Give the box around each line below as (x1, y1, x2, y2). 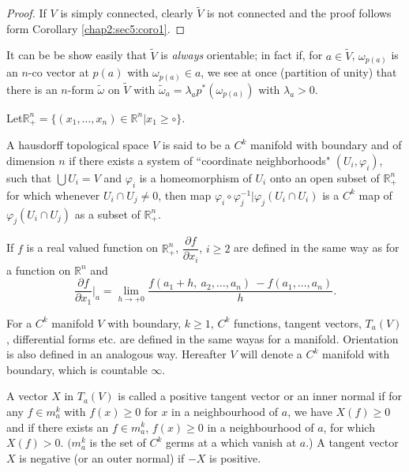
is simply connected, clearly (60, 5, 193, 21)
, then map (158, 186, 212, 203)
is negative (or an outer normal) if (19, 449, 185, 466)
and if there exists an (6, 418, 109, 435)
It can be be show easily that (6, 47, 147, 63)
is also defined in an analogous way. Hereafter (6, 346, 227, 362)
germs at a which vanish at (166, 434, 297, 451)
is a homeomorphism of (139, 169, 252, 185)
